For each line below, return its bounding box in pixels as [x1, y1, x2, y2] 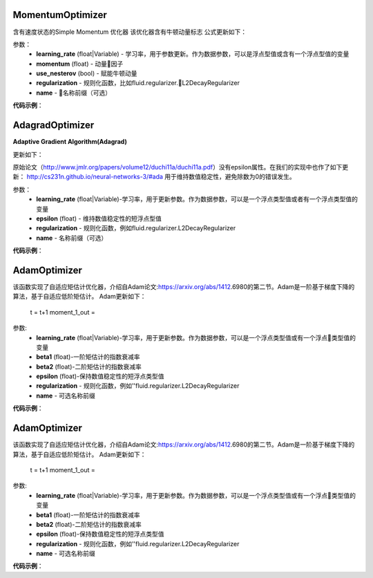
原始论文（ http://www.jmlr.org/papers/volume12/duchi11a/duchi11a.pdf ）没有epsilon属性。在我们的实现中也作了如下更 [12, 162, 349, 171]
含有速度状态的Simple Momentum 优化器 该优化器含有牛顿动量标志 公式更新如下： [12, 28, 247, 36]
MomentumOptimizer [12, 9, 107, 21]
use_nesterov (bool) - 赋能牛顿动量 [36, 69, 137, 77]
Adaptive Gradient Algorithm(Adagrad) [12, 138, 127, 146]
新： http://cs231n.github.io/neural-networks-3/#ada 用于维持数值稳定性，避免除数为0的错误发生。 [12, 173, 296, 181]
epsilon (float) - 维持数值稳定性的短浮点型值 [36, 214, 162, 223]
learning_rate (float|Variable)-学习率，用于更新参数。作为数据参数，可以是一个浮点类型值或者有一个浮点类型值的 [36, 195, 358, 203]
